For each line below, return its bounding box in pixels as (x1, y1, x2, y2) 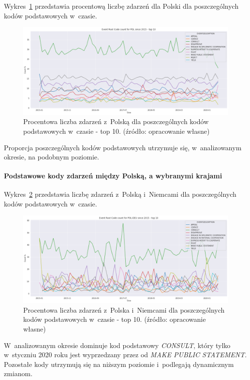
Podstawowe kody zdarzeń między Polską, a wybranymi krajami (4, 171, 222, 181)
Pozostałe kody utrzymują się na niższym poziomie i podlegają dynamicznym (4, 359, 234, 369)
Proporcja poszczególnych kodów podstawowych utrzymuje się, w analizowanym (4, 142, 242, 152)
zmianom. (4, 368, 33, 379)
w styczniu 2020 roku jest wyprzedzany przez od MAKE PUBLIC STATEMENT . (4, 349, 247, 360)
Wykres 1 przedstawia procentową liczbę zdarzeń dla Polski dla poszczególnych (4, 1, 239, 11)
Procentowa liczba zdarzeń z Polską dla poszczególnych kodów (23, 116, 209, 127)
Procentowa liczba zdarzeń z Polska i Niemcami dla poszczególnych (23, 304, 225, 315)
